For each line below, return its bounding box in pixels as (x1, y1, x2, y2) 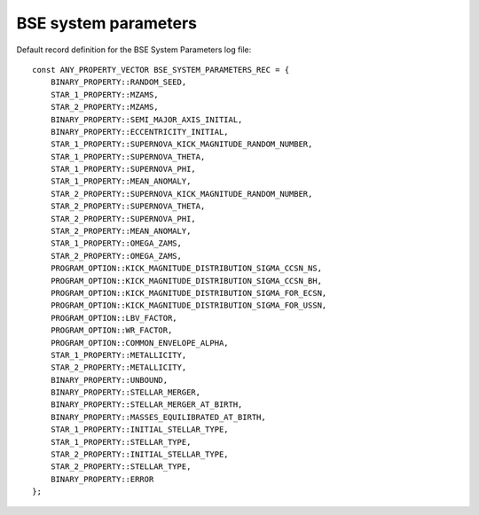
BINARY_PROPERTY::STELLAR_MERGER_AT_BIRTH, (50, 400, 243, 410)
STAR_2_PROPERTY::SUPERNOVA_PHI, (50, 214, 197, 223)
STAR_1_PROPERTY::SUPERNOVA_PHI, (50, 164, 197, 175)
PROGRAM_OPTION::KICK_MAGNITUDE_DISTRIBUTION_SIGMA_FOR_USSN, (50, 300, 327, 310)
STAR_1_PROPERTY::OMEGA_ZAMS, (50, 238, 182, 248)
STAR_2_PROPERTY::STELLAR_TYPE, (50, 462, 192, 472)
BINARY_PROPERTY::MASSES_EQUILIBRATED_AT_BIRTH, (50, 412, 266, 422)
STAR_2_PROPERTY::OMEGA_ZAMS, (50, 251, 182, 261)
